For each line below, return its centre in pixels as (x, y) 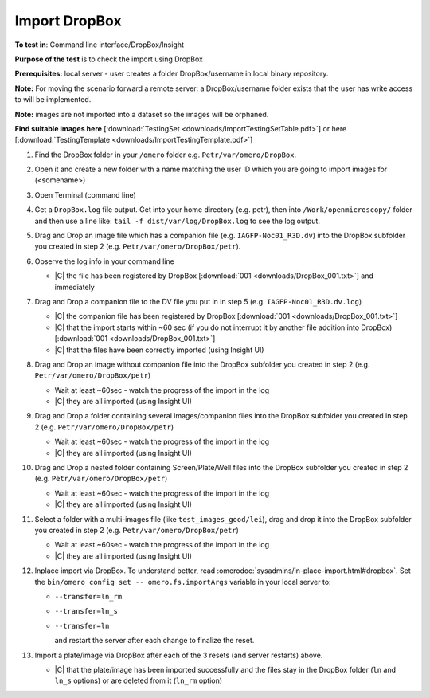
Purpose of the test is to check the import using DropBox (109, 59)
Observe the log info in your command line (104, 261)
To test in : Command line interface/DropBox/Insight (100, 45)
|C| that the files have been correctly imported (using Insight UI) (159, 350)
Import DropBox (68, 21)
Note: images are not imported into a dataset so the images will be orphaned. (142, 114)
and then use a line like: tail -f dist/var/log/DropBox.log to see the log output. (177, 221)
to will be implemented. (53, 100)
